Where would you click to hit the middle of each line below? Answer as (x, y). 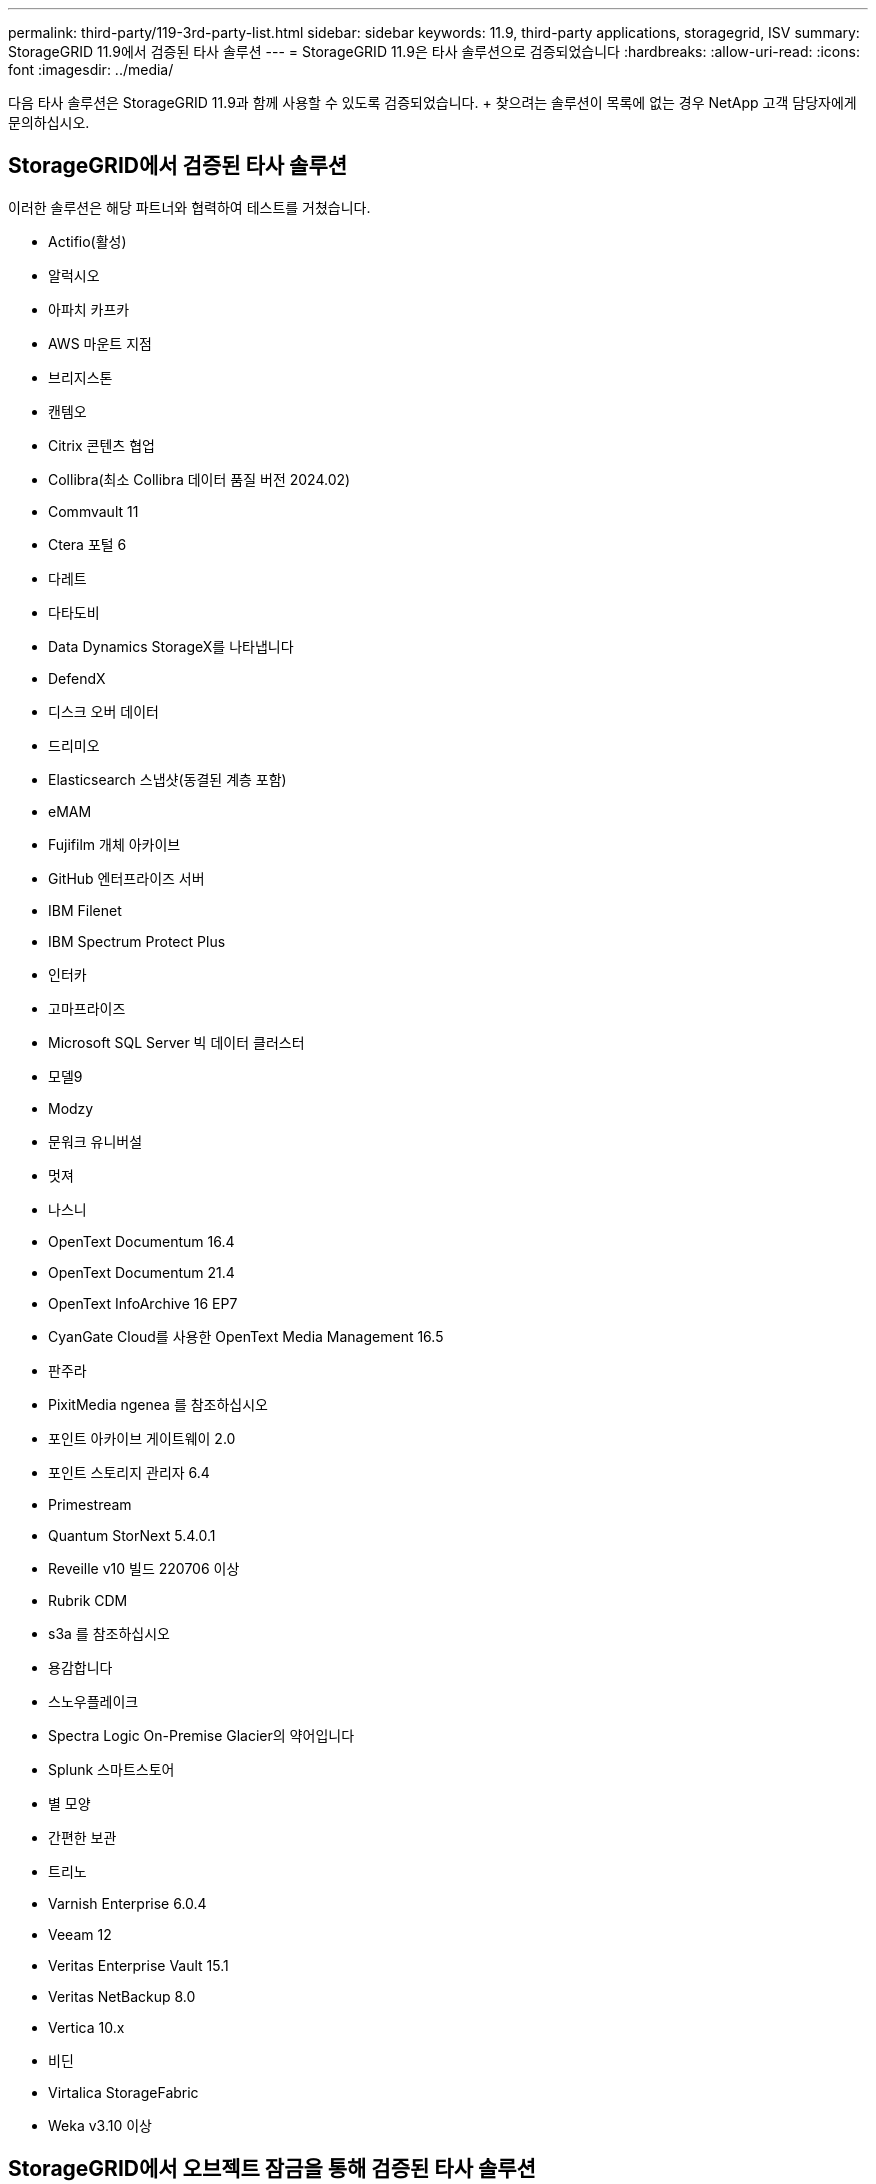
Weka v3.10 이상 (100, 2125)
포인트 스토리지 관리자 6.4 (129, 1472)
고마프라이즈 (87, 1008)
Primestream (90, 1504)
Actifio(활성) (87, 241)
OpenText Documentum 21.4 (141, 1272)
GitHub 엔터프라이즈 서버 (126, 878)
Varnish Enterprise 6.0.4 (127, 1903)
